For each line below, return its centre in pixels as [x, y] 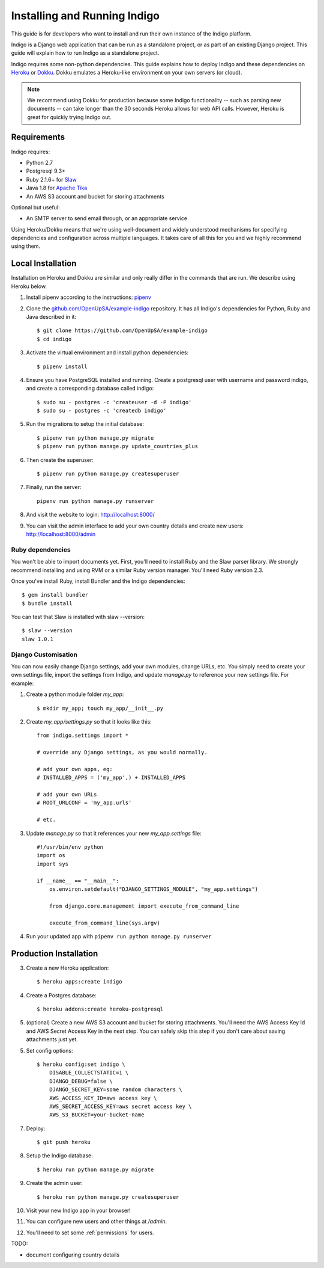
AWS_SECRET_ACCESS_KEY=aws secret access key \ [120, 1106]
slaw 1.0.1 [38, 639]
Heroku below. [29, 286]
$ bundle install [47, 603]
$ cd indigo [54, 339]
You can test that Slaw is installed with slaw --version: [78, 617]
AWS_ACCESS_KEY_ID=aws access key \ [103, 1098]
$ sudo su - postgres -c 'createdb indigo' [102, 411]
